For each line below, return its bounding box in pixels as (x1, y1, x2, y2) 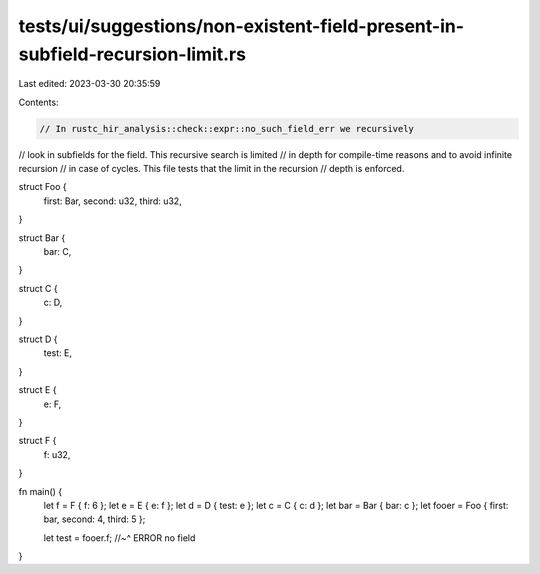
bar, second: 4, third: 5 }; (43, 513, 146, 525)
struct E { (18, 384, 57, 396)
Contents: (18, 96, 59, 108)
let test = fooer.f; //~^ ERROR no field (43, 531, 196, 544)
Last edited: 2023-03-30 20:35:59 (18, 78, 161, 90)
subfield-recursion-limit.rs (18, 43, 247, 65)
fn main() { (18, 485, 63, 497)
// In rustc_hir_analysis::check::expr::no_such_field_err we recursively (39, 123, 415, 134)
